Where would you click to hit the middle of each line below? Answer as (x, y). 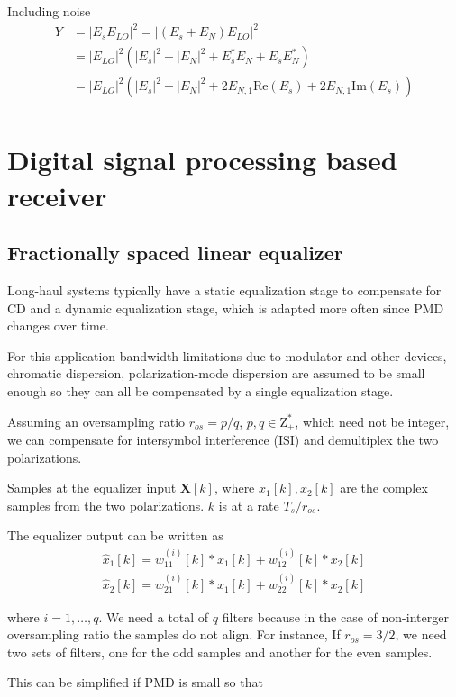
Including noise (49, 11)
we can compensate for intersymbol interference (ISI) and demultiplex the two (223, 439)
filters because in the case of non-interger (335, 616)
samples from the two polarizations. (106, 505)
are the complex (384, 488)
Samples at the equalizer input (92, 488)
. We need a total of (154, 616)
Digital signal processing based (202, 160)
